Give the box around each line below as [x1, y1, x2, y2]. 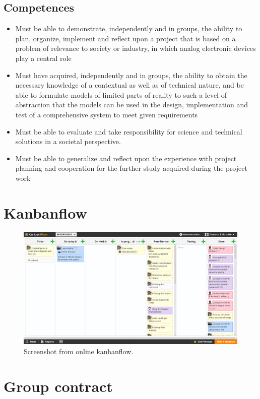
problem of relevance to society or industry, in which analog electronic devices [15, 43, 256, 53]
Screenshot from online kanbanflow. [24, 346, 134, 356]
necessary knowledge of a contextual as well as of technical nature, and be [15, 80, 244, 90]
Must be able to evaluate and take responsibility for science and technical [15, 126, 242, 137]
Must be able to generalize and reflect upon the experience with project [15, 153, 237, 163]
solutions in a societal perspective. [15, 136, 121, 147]
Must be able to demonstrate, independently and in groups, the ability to [15, 23, 242, 34]
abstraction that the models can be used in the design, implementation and [15, 99, 248, 110]
